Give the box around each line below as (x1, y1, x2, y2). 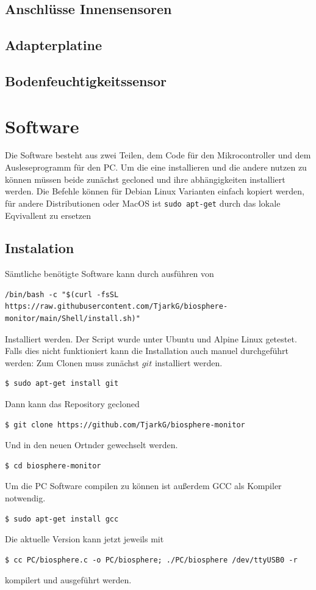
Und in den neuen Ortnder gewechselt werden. (5, 438, 178, 451)
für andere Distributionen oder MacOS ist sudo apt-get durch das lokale (5, 196, 281, 209)
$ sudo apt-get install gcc (5, 514, 119, 523)
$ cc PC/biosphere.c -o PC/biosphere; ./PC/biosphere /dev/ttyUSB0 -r (5, 555, 298, 564)
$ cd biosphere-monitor (5, 461, 101, 470)
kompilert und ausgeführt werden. (5, 573, 132, 586)
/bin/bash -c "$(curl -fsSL (5, 290, 119, 299)
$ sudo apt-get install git (5, 379, 119, 388)
